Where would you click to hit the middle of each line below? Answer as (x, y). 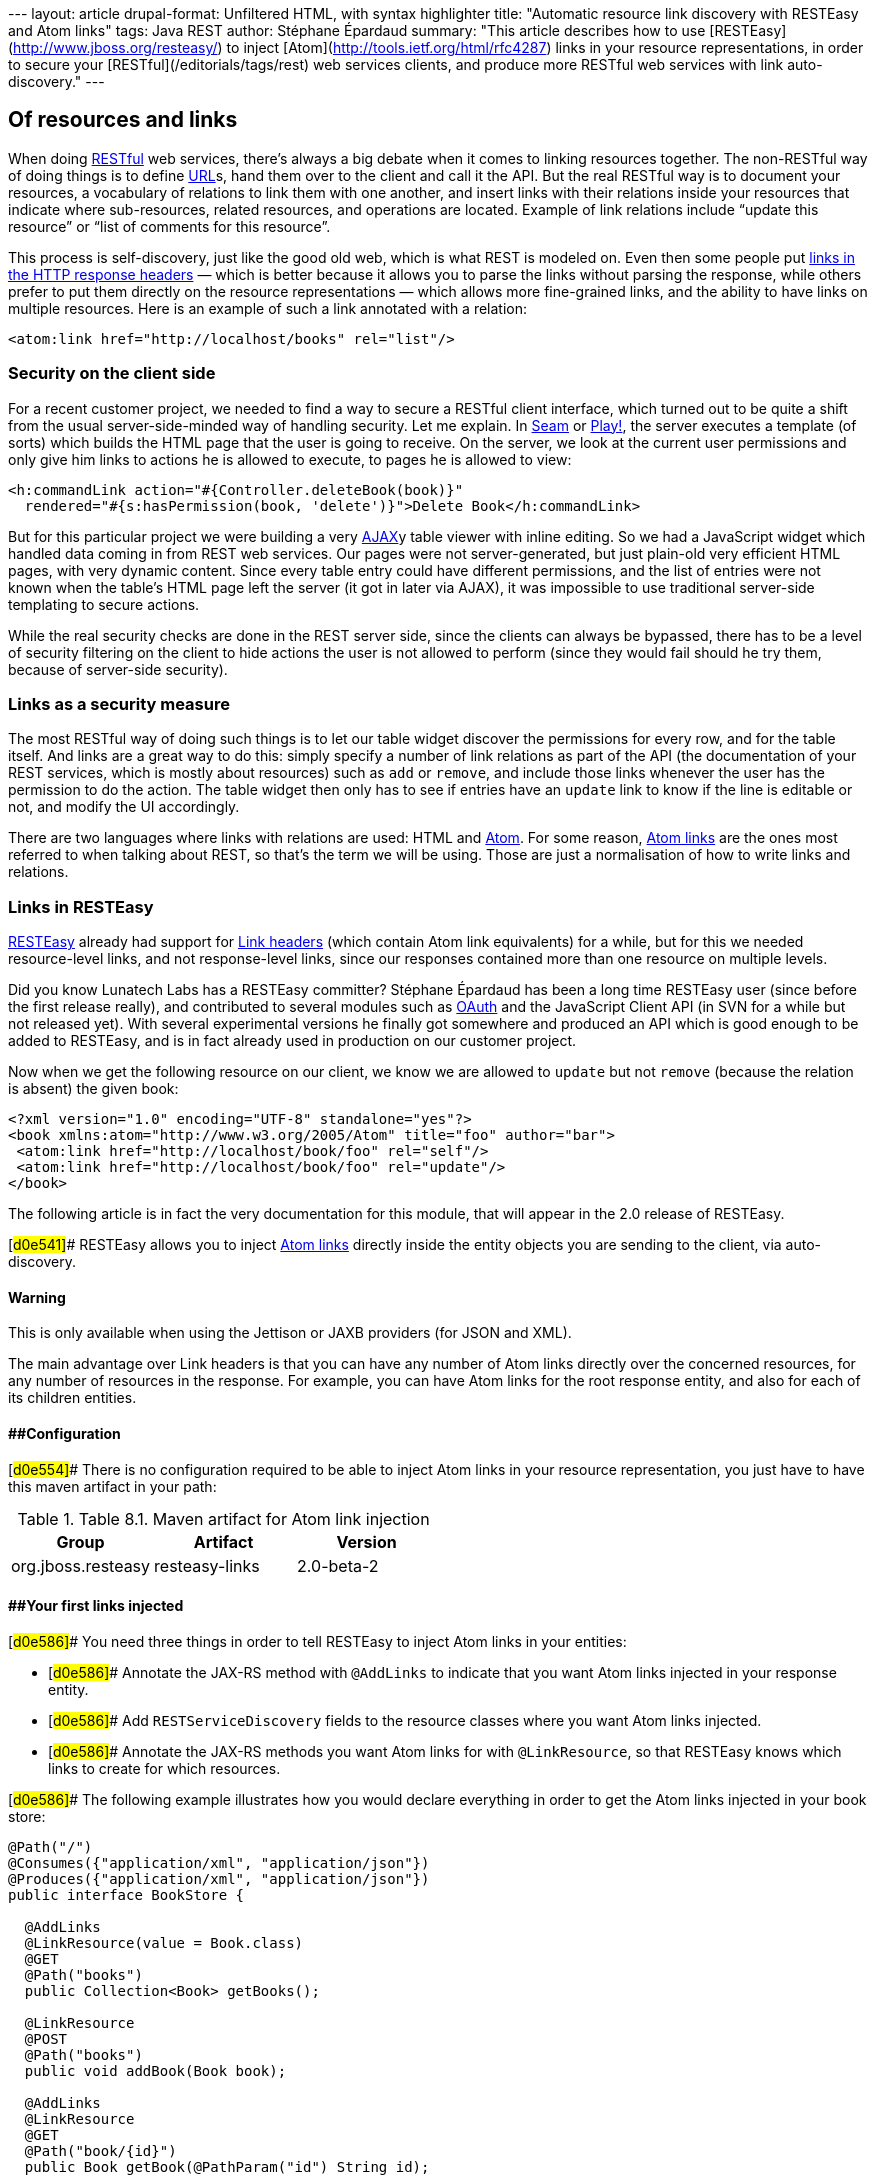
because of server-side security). (118, 669)
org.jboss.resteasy (81, 1565)
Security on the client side (112, 373)
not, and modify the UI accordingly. (124, 807)
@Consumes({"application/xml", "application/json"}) (219, 1862)
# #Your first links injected (96, 1606)
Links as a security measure (119, 703)
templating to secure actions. (104, 604)
